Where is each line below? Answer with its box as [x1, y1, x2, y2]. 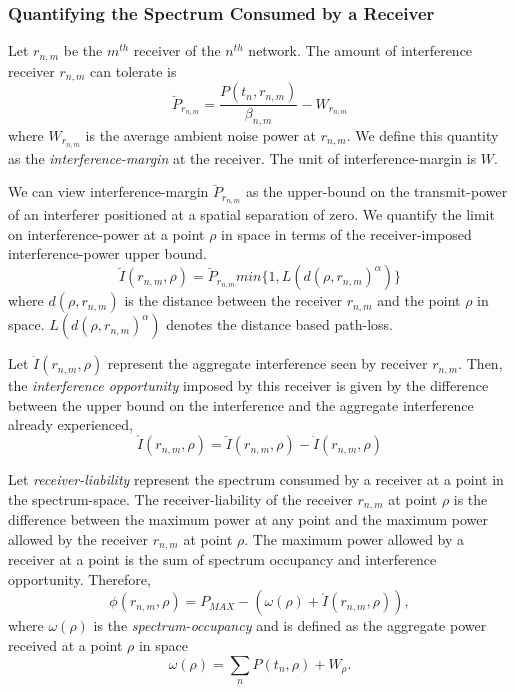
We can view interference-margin [8, 181, 209, 202]
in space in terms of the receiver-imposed [221, 223, 472, 244]
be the [63, 40, 103, 61]
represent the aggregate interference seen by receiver [107, 353, 428, 374]
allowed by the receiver [8, 528, 149, 549]
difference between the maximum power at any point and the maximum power [8, 509, 488, 530]
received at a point [8, 634, 123, 655]
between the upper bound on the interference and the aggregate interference [8, 394, 474, 415]
